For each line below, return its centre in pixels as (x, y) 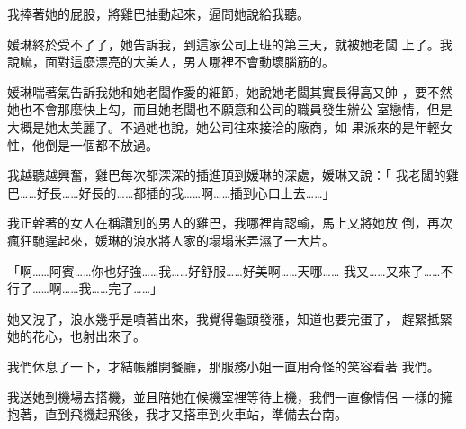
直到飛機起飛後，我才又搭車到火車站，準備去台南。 (196, 414)
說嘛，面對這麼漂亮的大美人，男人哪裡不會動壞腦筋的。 (171, 62)
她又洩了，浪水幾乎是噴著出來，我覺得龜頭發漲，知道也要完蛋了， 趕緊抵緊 (230, 318)
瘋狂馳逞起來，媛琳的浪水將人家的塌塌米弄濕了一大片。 (171, 240)
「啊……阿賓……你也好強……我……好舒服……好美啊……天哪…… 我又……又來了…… (224, 270)
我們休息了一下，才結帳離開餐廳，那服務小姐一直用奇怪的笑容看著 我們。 (224, 366)
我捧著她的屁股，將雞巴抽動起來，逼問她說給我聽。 (158, 13)
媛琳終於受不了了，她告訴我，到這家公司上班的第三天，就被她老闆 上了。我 (230, 44)
